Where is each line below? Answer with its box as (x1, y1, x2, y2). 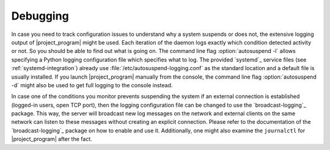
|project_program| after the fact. (11, 135, 92, 143)
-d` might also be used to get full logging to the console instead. (11, 81, 173, 88)
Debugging (11, 9, 70, 23)
